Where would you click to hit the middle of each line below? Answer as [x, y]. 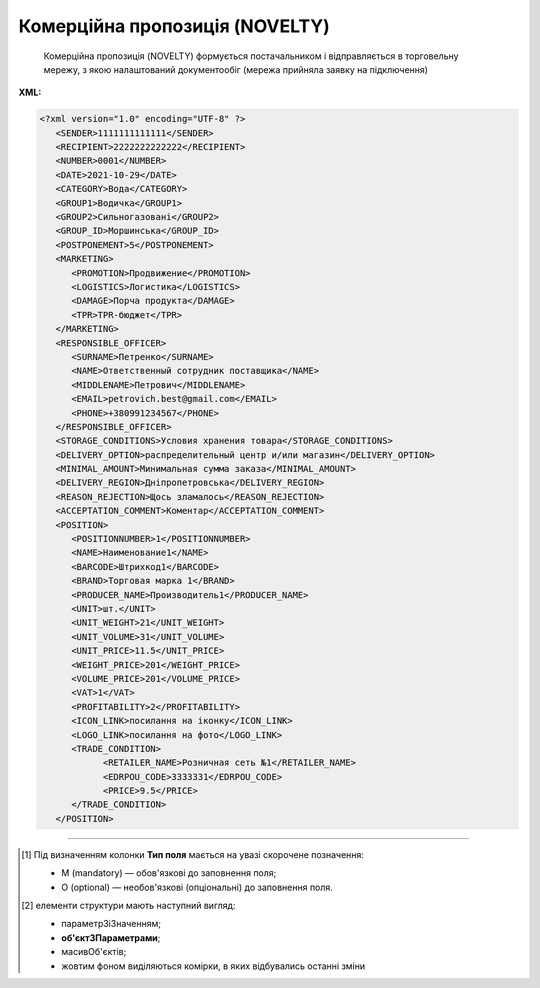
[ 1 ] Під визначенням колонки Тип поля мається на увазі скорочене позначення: [193, 854]
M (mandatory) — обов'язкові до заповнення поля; [169, 873]
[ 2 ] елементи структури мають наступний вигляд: [128, 905]
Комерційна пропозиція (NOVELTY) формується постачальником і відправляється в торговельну [251, 56]
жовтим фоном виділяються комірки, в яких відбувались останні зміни [213, 966]
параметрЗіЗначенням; [111, 924]
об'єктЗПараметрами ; [111, 937]
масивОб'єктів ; [94, 952]
